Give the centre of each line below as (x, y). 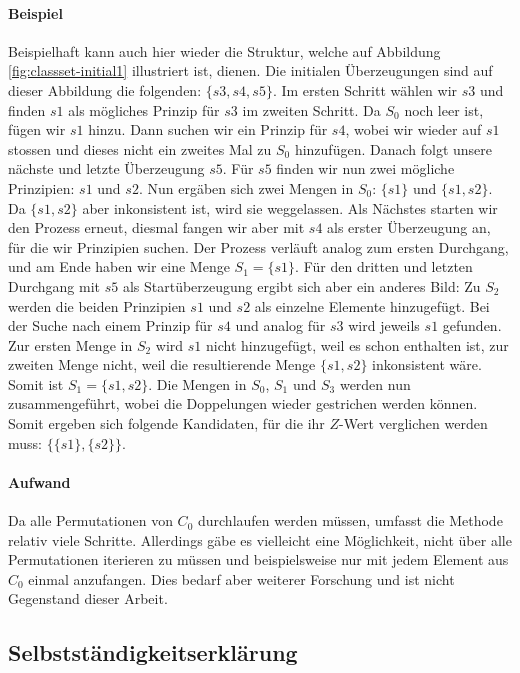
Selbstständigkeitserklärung (153, 652)
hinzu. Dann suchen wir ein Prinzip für (208, 129)
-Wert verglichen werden (413, 423)
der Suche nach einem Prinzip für (110, 325)
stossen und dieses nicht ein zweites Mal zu (140, 148)
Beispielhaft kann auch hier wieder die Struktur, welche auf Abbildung (224, 50)
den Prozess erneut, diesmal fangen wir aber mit (156, 227)
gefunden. (472, 325)
